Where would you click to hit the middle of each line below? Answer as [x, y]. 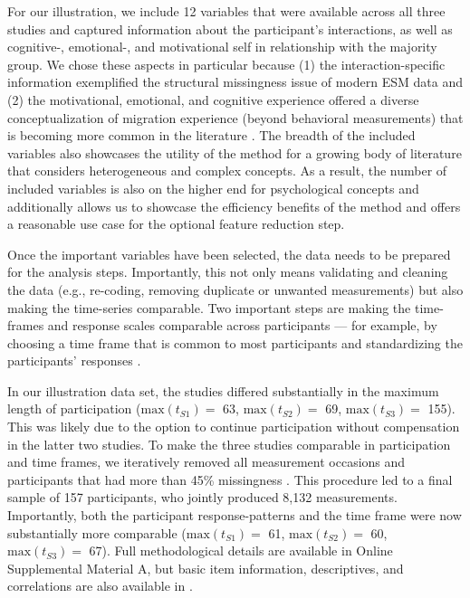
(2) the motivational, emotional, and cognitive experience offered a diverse [213, 99]
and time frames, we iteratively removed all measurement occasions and [206, 462]
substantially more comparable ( [97, 532]
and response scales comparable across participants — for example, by [242, 325]
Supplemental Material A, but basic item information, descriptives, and [206, 568]
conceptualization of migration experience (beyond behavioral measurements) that [235, 117]
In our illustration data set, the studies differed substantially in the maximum [223, 390]
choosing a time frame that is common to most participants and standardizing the [235, 342]
